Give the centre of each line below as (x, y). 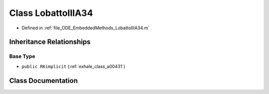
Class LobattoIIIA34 (51, 13)
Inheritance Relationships (50, 42)
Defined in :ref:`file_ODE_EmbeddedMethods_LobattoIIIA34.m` (85, 28)
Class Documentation (44, 80)
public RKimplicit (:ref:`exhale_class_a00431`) (73, 66)
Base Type (22, 56)
